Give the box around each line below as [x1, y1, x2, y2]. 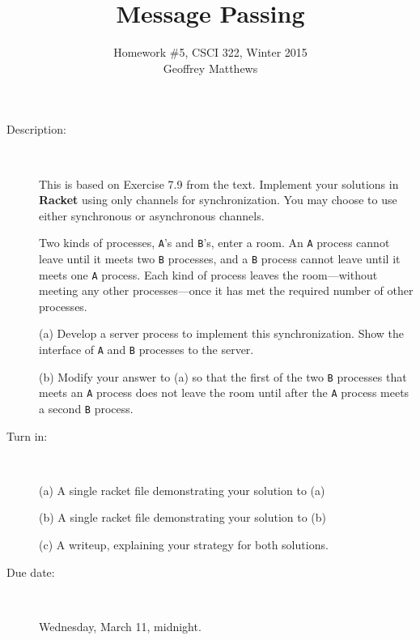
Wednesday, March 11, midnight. [39, 617, 202, 634]
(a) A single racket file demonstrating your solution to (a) [39, 481, 325, 498]
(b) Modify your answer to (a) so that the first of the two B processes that [39, 368, 407, 385]
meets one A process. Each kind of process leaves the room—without [39, 266, 378, 283]
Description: [6, 121, 66, 138]
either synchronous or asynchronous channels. [39, 207, 265, 224]
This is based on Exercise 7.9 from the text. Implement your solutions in [39, 175, 399, 192]
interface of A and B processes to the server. [39, 341, 254, 358]
